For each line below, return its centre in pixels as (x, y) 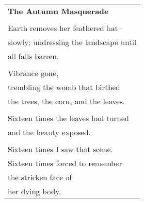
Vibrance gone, (33, 73)
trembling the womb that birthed (64, 87)
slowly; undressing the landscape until (72, 42)
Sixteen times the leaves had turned (68, 118)
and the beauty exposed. (49, 132)
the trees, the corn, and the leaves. (66, 101)
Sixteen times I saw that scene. (60, 149)
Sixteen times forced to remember (65, 163)
